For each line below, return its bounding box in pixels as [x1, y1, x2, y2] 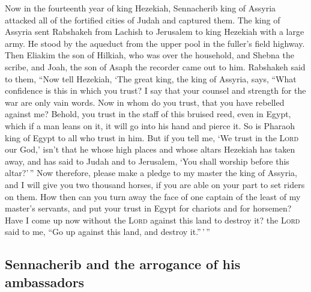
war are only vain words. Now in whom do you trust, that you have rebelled [5, 96, 285, 108]
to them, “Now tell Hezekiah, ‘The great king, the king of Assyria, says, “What [5, 72, 297, 85]
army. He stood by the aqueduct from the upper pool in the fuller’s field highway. [5, 37, 305, 49]
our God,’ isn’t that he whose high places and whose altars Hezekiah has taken [5, 143, 295, 156]
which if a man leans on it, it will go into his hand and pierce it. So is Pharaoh [5, 119, 295, 132]
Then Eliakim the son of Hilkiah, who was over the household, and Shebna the [5, 49, 294, 61]
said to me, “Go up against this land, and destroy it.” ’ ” [5, 225, 210, 238]
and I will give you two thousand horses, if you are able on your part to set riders [5, 178, 305, 190]
